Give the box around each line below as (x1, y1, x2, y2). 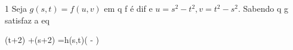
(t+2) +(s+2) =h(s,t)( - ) (5, 34, 100, 46)
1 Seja (5, 2, 27, 14)
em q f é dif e (104, 2, 153, 14)
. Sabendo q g (238, 2, 288, 14)
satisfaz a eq (5, 14, 50, 26)
